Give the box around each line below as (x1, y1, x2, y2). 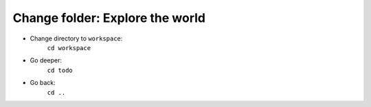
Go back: (30, 79, 56, 87)
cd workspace (47, 44, 91, 51)
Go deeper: (30, 56, 62, 64)
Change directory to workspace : (30, 34, 123, 43)
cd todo (47, 66, 74, 74)
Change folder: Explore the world (12, 10, 206, 25)
